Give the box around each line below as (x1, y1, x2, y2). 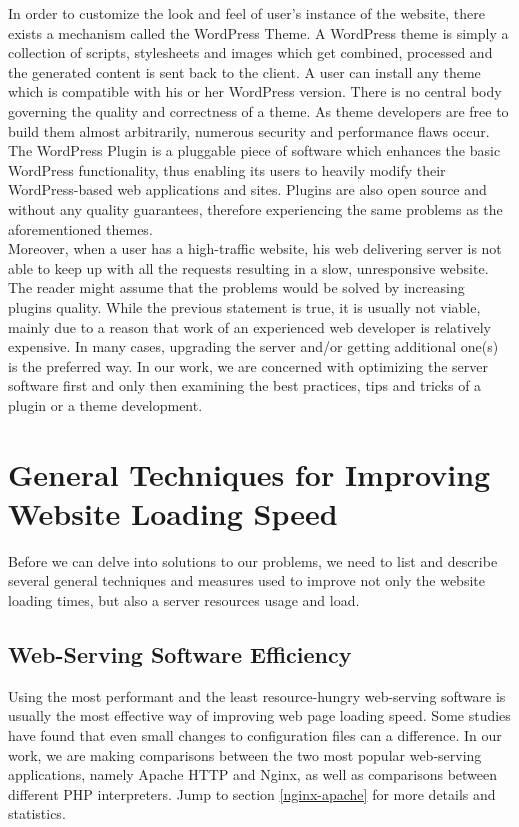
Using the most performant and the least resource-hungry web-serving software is (8, 685, 506, 706)
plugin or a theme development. (8, 394, 203, 415)
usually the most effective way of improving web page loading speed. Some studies (8, 705, 511, 726)
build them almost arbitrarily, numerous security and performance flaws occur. (8, 120, 490, 141)
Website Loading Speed (8, 492, 338, 533)
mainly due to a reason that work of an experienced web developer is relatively (8, 316, 491, 337)
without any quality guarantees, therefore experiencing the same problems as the (8, 198, 503, 219)
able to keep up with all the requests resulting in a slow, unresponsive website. (8, 257, 489, 278)
